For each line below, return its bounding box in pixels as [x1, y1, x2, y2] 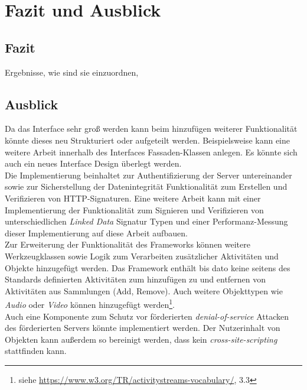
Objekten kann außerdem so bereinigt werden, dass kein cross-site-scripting [5, 333, 277, 345]
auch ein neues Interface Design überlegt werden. [5, 157, 182, 170]
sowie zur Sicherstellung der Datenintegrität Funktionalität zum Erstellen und [5, 180, 288, 193]
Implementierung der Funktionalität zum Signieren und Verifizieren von [5, 203, 264, 216]
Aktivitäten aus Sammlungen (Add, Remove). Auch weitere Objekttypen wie [5, 284, 283, 297]
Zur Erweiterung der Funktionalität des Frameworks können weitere [5, 238, 250, 251]
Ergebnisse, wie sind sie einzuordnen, [5, 66, 139, 78]
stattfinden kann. [5, 344, 67, 357]
